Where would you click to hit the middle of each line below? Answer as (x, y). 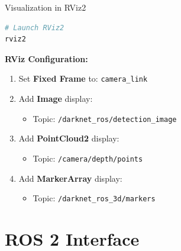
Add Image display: (56, 99)
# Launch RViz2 (35, 28)
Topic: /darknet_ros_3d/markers (94, 198)
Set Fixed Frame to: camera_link (83, 78)
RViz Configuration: (46, 58)
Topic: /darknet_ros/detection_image (105, 118)
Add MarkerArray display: (70, 178)
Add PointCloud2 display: (69, 138)
